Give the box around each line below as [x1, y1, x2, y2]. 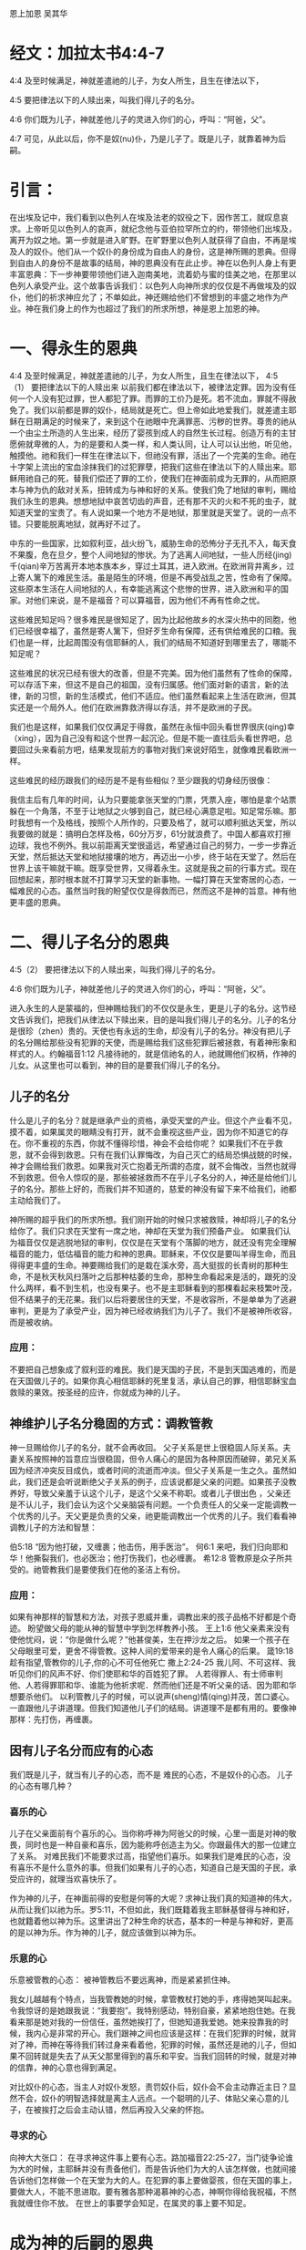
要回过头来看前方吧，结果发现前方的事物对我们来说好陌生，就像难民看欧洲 [9, 744, 289, 755]
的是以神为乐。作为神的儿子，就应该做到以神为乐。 [9, 1927, 201, 1938]
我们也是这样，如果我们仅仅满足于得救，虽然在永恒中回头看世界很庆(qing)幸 [9, 721, 296, 732]
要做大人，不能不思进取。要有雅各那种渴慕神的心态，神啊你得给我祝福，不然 [9, 2186, 297, 2197]
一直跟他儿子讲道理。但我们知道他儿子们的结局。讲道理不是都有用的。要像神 [9, 1702, 297, 1713]
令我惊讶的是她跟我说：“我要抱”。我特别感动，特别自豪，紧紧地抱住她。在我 [9, 2005, 296, 2017]
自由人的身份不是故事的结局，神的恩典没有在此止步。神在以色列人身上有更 [16, 257, 297, 268]
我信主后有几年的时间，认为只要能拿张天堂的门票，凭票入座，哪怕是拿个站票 [9, 794, 297, 805]
